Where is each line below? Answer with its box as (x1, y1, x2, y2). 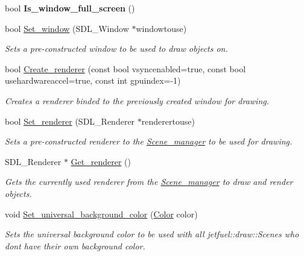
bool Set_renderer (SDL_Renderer (5, 114, 135, 127)
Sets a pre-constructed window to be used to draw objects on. (5, 42, 228, 55)
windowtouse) (136, 22, 187, 34)
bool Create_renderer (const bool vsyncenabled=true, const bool (5, 62, 246, 75)
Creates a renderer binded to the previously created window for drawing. (5, 94, 269, 107)
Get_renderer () (71, 155, 131, 167)
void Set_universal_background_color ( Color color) (5, 207, 198, 220)
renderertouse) (141, 114, 195, 127)
